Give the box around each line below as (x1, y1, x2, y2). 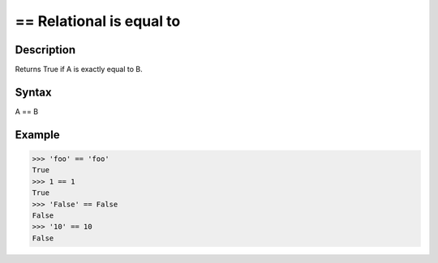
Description (15, 43, 76, 57)
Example (15, 128, 60, 142)
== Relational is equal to (15, 12, 181, 30)
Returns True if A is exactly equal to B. (15, 65, 143, 74)
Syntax (15, 85, 52, 99)
